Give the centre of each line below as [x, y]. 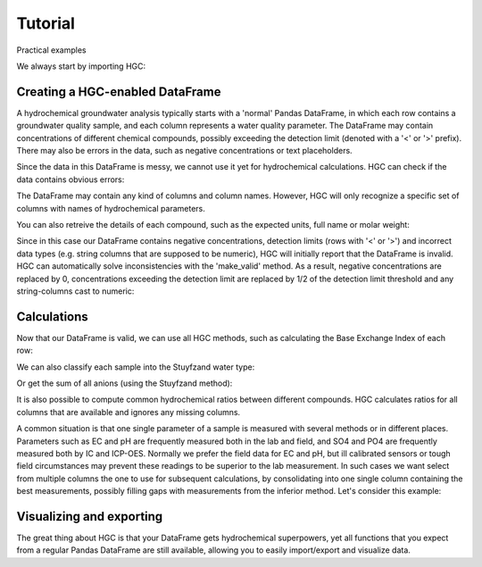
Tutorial [46, 23]
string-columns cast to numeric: [75, 291]
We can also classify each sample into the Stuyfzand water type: [136, 367]
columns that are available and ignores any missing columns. [129, 412]
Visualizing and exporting [90, 517]
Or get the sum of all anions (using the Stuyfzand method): [125, 383]
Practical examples [51, 50]
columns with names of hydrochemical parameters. [111, 208]
